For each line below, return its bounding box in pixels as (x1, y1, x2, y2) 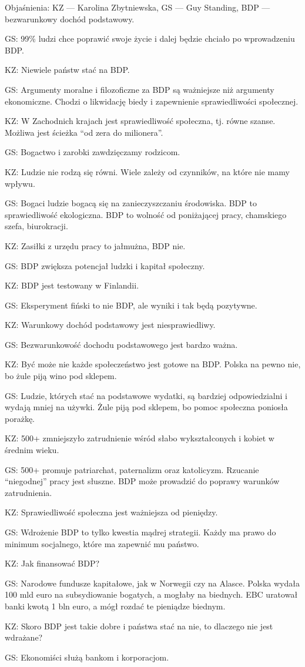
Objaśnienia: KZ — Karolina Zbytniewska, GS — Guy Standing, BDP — (5, 1, 270, 13)
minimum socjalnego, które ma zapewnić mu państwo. (5, 537, 199, 549)
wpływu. (5, 177, 35, 189)
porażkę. (5, 412, 35, 424)
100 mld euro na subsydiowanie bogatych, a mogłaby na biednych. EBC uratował (5, 588, 298, 601)
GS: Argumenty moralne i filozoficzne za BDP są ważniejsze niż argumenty (5, 83, 274, 95)
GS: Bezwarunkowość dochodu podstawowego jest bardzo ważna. (5, 338, 238, 350)
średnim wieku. (5, 444, 59, 456)
